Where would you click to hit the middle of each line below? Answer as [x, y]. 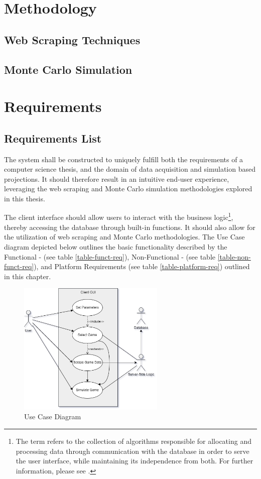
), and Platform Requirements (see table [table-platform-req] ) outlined [142, 266]
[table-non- [234, 256]
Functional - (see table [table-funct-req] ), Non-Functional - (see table [110, 256]
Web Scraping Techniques [72, 39]
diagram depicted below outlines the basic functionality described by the [116, 246]
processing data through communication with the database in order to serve [133, 451]
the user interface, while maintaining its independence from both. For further [135, 461]
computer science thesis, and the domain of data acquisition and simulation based [130, 169]
